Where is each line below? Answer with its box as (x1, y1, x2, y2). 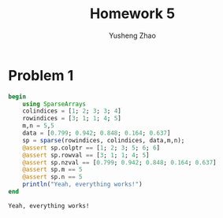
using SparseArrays (22, 100, 87, 108)
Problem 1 (8, 66, 74, 84)
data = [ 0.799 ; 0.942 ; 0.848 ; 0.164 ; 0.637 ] (22, 129, 171, 138)
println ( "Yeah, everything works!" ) (22, 180, 143, 189)
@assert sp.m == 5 (22, 166, 83, 174)
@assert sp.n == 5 (22, 173, 83, 181)
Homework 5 (89, 5, 176, 23)
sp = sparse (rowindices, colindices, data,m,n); (22, 136, 185, 144)
